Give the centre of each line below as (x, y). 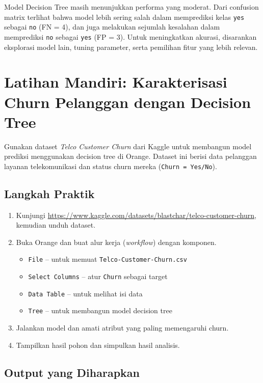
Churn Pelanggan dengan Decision (128, 102)
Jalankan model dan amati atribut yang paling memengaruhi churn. (122, 328)
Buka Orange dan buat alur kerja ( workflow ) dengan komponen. (116, 242)
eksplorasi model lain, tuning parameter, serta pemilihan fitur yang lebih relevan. (131, 47)
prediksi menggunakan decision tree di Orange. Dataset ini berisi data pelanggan (130, 156)
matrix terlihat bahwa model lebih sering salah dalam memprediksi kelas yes (124, 17)
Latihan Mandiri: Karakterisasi (116, 82)
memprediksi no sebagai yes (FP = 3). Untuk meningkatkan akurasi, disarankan (130, 36)
